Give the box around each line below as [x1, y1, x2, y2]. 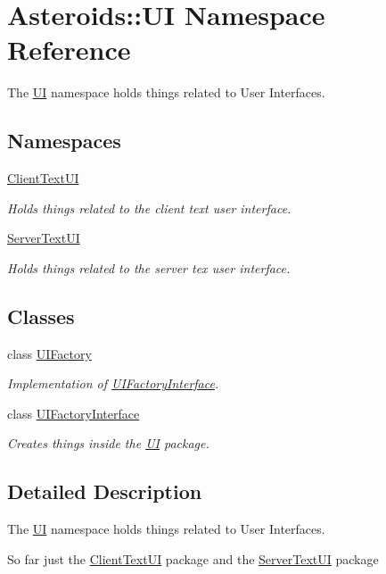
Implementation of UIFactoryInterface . [7, 374, 219, 393]
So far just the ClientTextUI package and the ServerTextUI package [7, 549, 379, 568]
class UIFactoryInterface [7, 403, 140, 422]
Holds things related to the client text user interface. [7, 198, 292, 217]
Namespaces [7, 127, 121, 154]
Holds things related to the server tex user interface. [7, 258, 291, 277]
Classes [7, 302, 75, 329]
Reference [7, 31, 131, 68]
